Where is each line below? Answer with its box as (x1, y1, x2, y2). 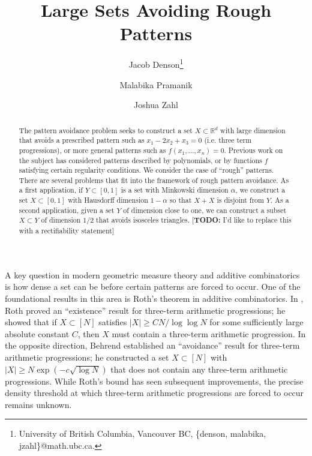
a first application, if (19, 185, 83, 195)
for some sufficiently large (209, 316, 304, 328)
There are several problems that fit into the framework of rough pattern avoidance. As (19, 175, 289, 185)
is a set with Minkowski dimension (121, 185, 229, 195)
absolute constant (5, 327, 70, 340)
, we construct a (235, 185, 286, 195)
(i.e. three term (204, 135, 252, 145)
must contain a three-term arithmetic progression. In (112, 327, 306, 340)
